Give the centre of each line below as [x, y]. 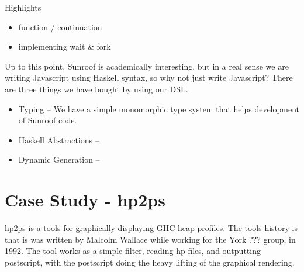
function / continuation [60, 27]
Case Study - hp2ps [85, 200]
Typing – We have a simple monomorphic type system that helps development [159, 109]
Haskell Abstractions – [59, 140]
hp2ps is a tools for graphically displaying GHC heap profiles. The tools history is [151, 228]
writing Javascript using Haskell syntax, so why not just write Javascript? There [149, 78]
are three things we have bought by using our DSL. [96, 89]
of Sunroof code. [48, 120]
